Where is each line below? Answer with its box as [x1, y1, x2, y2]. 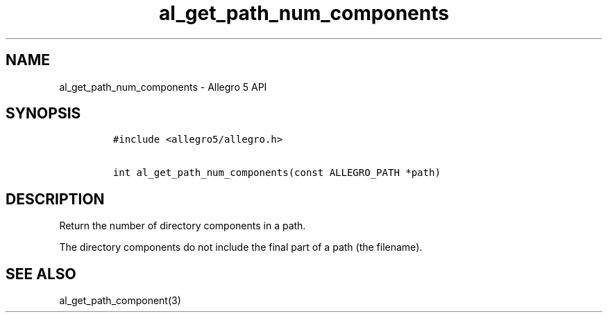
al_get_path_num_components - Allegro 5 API [59, 80, 267, 93]
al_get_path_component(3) [59, 294, 181, 307]
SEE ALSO [6, 265, 76, 283]
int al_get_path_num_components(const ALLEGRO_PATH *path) [112, 167, 441, 179]
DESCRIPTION [6, 190, 105, 208]
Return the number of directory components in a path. [59, 220, 306, 232]
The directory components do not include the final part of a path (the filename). [59, 241, 423, 254]
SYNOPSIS [6, 105, 81, 123]
